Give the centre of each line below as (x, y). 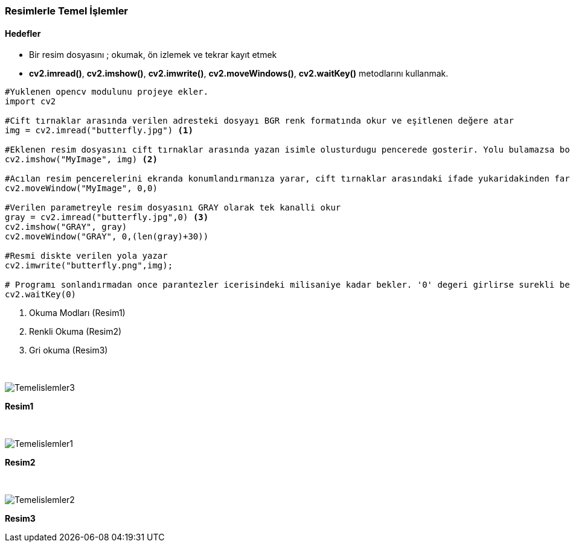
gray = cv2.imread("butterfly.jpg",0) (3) (107, 217)
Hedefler (23, 33)
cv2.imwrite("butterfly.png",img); (89, 266)
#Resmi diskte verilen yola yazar (86, 256)
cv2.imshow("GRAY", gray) (66, 227)
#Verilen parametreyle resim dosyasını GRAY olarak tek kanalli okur (173, 208)
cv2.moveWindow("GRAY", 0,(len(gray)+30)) (107, 237)
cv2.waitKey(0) (41, 295)
